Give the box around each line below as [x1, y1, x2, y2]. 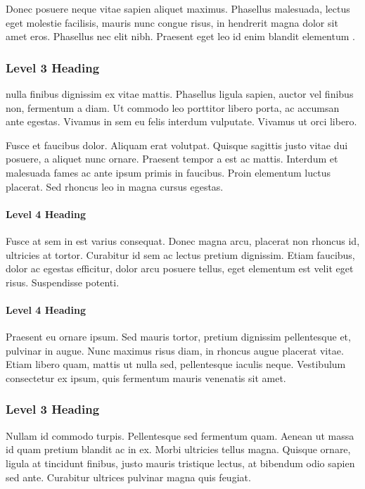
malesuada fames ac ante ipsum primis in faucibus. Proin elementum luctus [6, 165, 331, 179]
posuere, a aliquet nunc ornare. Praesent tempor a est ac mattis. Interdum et [6, 151, 338, 166]
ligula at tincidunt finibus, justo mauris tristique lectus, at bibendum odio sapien [6, 455, 355, 470]
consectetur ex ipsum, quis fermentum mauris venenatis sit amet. [6, 370, 286, 385]
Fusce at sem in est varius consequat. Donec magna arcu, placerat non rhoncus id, [6, 233, 360, 248]
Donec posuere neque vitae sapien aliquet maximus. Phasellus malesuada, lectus [6, 1, 350, 15]
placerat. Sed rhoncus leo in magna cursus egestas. [6, 179, 224, 193]
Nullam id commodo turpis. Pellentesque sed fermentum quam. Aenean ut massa [6, 428, 354, 443]
